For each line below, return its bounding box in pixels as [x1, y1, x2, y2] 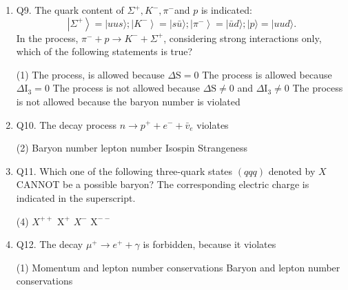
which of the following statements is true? [16, 44, 193, 59]
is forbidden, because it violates [143, 237, 276, 251]
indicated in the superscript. [16, 190, 136, 205]
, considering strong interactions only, [163, 30, 322, 45]
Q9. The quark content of [16, 3, 124, 17]
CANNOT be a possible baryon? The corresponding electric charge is [16, 177, 309, 191]
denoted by [268, 163, 316, 178]
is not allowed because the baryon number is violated [16, 94, 240, 108]
